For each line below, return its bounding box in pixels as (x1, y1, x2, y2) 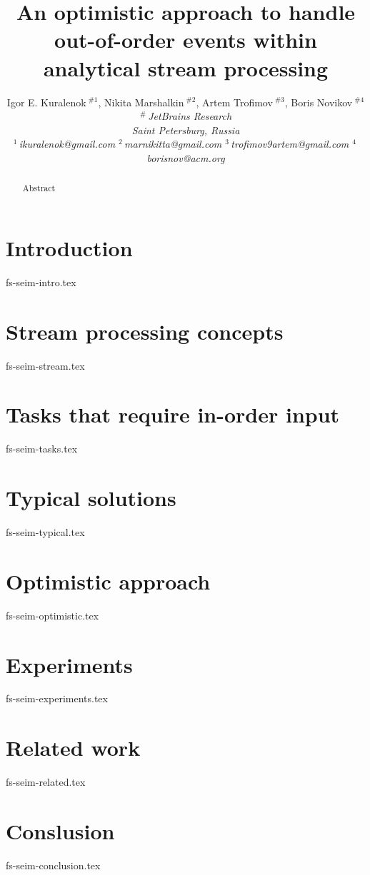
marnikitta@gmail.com (124, 136, 222, 151)
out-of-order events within (54, 25, 317, 54)
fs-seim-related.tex (6, 774, 86, 789)
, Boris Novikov (284, 94, 353, 109)
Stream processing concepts (6, 316, 284, 345)
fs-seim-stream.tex (6, 358, 85, 373)
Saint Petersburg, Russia (131, 122, 240, 137)
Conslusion (6, 816, 115, 845)
